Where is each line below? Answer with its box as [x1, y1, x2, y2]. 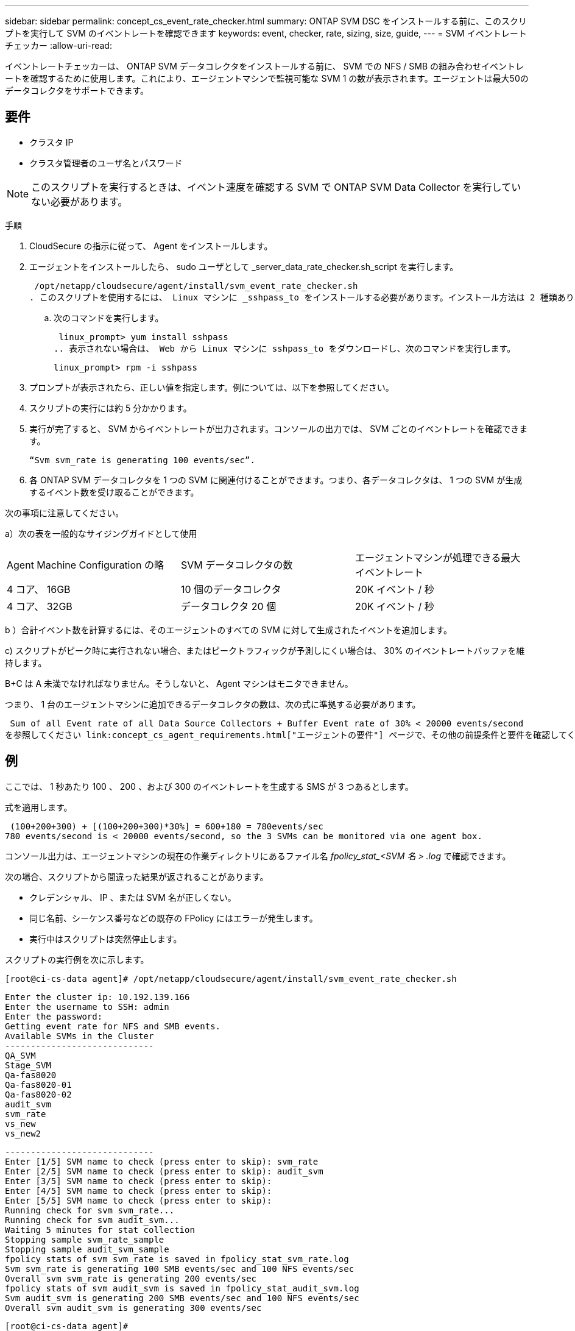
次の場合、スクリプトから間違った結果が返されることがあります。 [5, 871, 269, 882]
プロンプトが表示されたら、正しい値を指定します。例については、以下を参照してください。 [29, 382, 394, 392]
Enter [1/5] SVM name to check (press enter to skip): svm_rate [5, 1156, 319, 1166]
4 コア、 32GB [7, 600, 72, 612]
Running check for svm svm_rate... [5, 1205, 175, 1215]
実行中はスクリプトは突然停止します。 [29, 933, 182, 944]
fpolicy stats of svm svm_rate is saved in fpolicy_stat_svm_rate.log [5, 1254, 349, 1264]
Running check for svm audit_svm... [5, 1215, 180, 1225]
